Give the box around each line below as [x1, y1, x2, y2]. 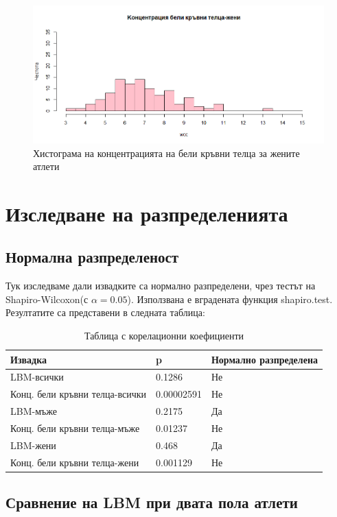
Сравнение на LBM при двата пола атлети [5, 492, 298, 513]
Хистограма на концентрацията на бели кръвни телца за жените [33, 145, 300, 160]
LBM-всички [10, 370, 64, 384]
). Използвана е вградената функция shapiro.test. [127, 291, 333, 306]
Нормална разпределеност [5, 246, 179, 267]
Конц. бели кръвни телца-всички [10, 387, 147, 401]
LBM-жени [10, 437, 56, 452]
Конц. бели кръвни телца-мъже [10, 421, 140, 435]
